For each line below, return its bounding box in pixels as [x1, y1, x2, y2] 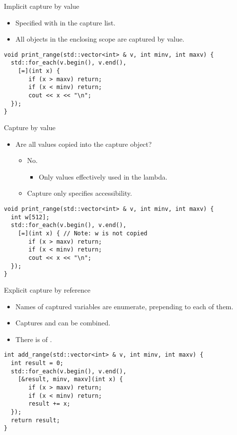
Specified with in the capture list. [15, 17, 116, 27]
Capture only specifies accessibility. [27, 188, 132, 198]
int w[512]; [11, 213, 50, 221]
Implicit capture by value [4, 1, 80, 11]
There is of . [15, 334, 52, 344]
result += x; [28, 400, 71, 408]
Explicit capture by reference [4, 284, 90, 295]
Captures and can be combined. [15, 318, 110, 328]
